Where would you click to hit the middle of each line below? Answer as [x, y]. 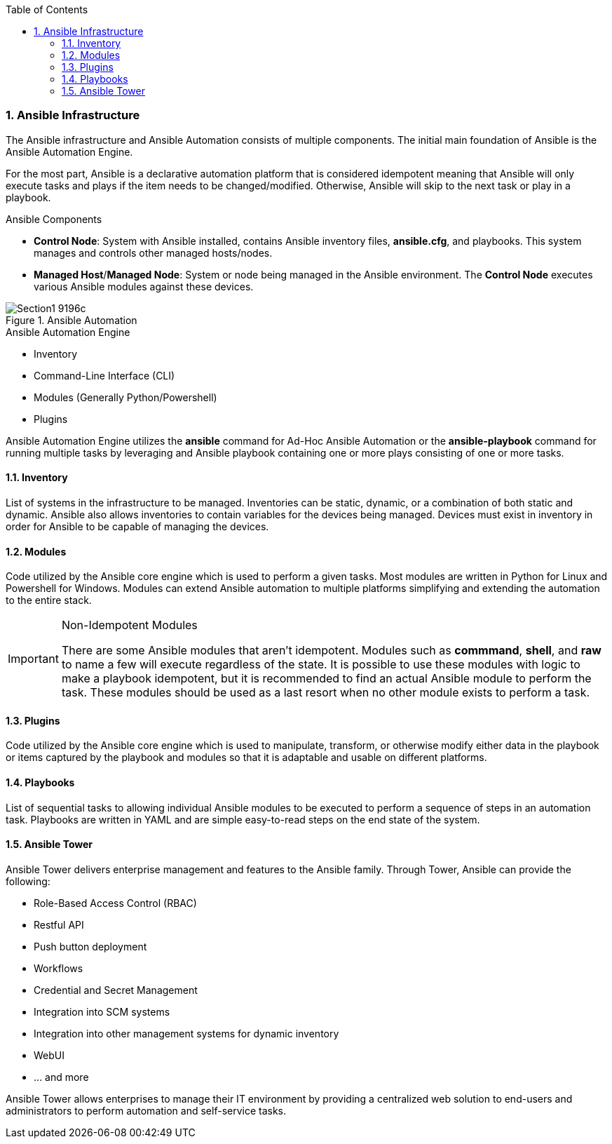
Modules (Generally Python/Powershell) [125, 397]
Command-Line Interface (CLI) [104, 375]
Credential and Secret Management [116, 990]
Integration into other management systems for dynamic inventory [186, 1033]
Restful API [59, 924]
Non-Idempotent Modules [129, 625]
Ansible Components [54, 219]
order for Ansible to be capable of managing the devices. [137, 526]
